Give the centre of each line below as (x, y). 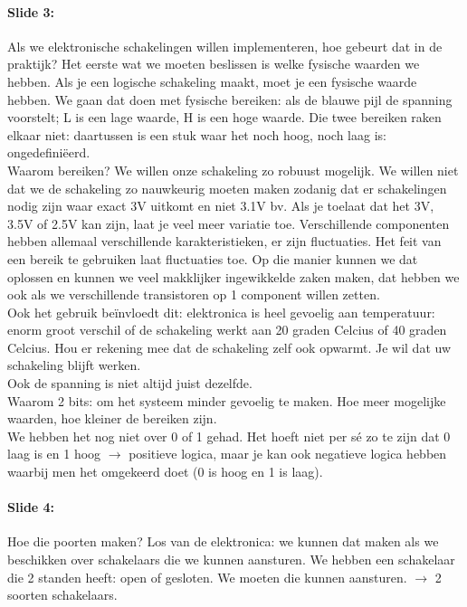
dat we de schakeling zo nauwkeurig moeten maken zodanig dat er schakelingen (227, 188)
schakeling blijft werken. (74, 365)
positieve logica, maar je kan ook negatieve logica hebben (288, 454)
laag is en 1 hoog (54, 454)
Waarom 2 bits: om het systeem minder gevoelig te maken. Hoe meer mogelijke (227, 400)
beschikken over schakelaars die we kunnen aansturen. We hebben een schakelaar (231, 560)
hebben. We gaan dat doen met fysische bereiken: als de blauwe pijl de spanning (230, 99)
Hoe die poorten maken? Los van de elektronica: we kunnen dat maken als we (223, 541)
